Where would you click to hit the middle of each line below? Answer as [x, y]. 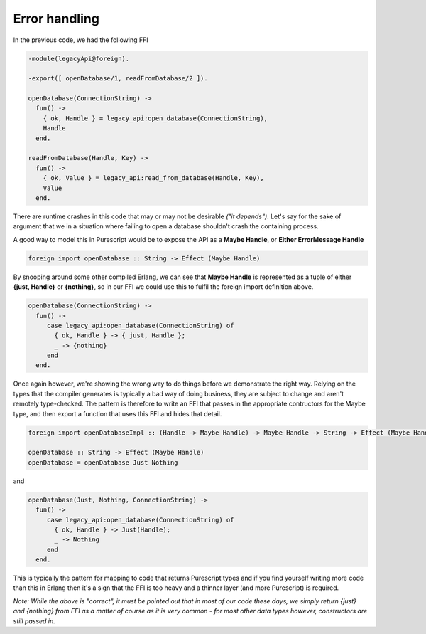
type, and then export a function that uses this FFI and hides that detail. [118, 413]
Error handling [56, 19]
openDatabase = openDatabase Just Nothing [103, 462]
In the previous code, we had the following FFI [81, 40]
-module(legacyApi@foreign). [79, 58]
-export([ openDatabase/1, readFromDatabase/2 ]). [118, 79]
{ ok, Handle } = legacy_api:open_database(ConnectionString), [155, 118]
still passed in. [34, 621]
